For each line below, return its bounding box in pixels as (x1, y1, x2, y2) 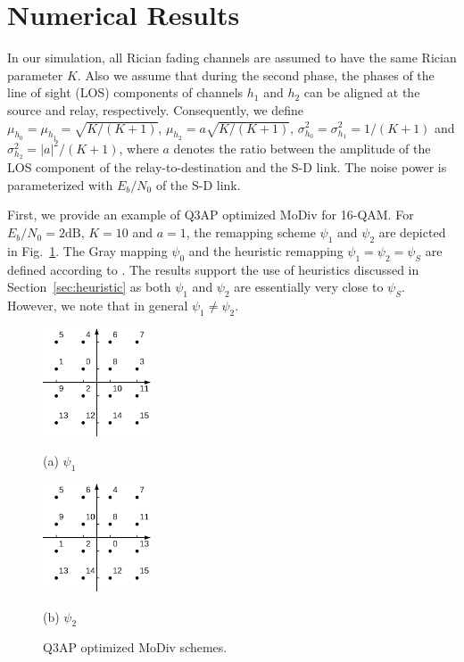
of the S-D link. (155, 175, 241, 194)
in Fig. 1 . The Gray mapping (7, 241, 168, 260)
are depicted (378, 223, 446, 242)
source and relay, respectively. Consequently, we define (7, 100, 304, 119)
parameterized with (7, 175, 113, 194)
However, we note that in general (7, 296, 188, 315)
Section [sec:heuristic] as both (7, 277, 171, 296)
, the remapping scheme (186, 223, 316, 242)
